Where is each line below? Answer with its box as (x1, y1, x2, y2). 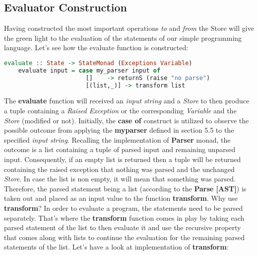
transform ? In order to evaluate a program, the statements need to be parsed (4, 203, 243, 213)
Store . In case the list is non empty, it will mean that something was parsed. (4, 173, 236, 184)
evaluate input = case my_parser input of (18, 67, 161, 74)
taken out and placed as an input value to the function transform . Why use (4, 193, 238, 203)
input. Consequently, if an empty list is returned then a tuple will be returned (4, 154, 241, 165)
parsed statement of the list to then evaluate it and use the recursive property (4, 222, 241, 233)
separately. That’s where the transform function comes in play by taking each (4, 212, 245, 223)
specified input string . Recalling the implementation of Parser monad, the (4, 134, 231, 145)
